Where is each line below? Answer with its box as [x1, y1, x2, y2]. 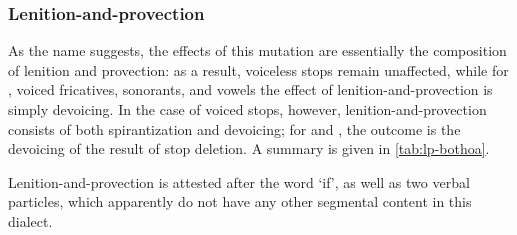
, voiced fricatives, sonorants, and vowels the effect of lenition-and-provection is [8, 79, 493, 100]
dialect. [8, 210, 53, 231]
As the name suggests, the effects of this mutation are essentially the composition [8, 40, 507, 61]
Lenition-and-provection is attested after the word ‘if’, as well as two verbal [8, 171, 470, 192]
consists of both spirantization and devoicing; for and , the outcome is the [8, 118, 461, 139]
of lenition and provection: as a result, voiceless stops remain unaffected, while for [8, 59, 509, 80]
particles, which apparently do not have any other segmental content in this [8, 191, 472, 212]
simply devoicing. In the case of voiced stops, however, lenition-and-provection [8, 99, 487, 119]
